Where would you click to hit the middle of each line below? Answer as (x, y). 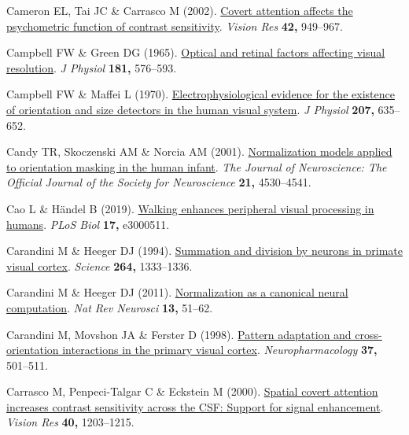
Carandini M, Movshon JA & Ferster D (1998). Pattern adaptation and (179, 334)
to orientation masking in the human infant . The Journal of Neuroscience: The (197, 166)
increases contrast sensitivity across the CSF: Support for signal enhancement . (195, 406)
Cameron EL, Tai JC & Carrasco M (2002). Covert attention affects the (180, 10)
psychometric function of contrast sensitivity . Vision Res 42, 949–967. (175, 26)
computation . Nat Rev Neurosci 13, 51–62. (110, 307)
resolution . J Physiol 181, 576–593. (92, 67)
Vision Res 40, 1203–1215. (70, 422)
